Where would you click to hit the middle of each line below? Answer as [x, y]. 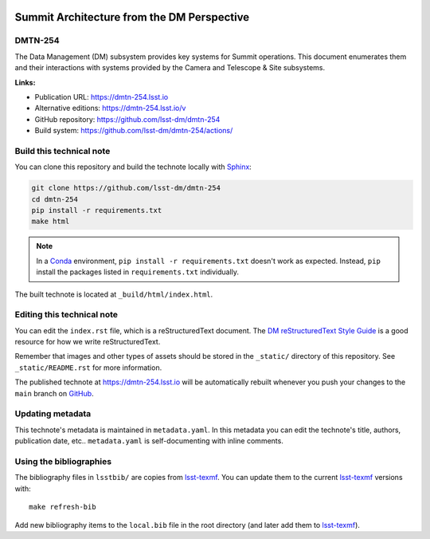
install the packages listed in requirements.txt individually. [137, 272]
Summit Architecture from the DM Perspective [132, 17]
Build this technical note [63, 151]
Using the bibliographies [63, 461]
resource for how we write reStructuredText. [88, 342]
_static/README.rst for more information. [88, 368]
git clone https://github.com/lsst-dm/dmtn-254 [126, 188]
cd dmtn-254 [55, 199]
